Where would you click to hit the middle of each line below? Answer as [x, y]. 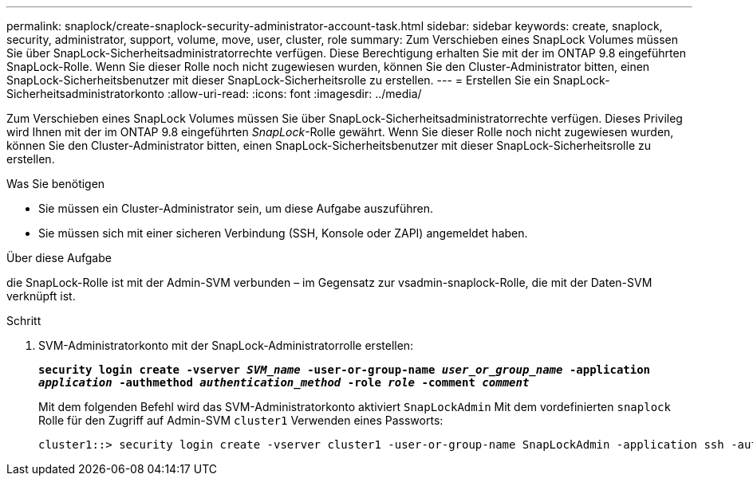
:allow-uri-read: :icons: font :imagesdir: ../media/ [294, 94]
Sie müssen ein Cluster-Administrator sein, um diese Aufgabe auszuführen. [236, 208]
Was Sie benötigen [56, 184]
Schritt [24, 321]
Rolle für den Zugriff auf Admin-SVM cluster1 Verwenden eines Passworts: [241, 420]
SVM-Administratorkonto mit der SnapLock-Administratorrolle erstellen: [226, 345]
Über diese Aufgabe [59, 258]
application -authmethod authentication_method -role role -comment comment [284, 382]
